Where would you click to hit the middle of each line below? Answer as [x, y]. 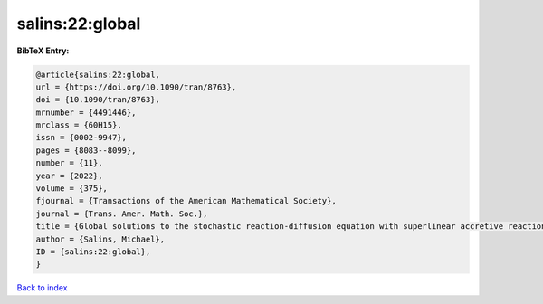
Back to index [42, 288]
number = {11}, [69, 163]
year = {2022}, [69, 176]
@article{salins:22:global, [98, 74]
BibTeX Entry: [43, 51]
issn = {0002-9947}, [81, 138]
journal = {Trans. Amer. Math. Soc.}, [122, 214]
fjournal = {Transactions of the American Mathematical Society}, [186, 201]
